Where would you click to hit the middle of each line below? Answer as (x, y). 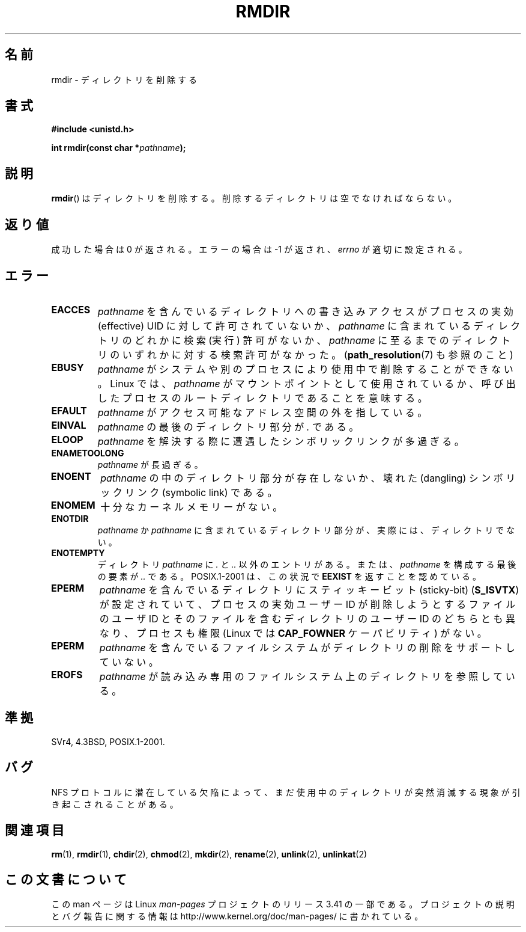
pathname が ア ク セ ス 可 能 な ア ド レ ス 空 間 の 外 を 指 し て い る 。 (262, 412)
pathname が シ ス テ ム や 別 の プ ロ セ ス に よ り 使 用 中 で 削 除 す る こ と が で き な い (305, 369)
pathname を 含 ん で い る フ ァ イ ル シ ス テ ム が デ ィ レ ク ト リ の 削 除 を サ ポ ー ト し (307, 647)
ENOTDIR (70, 518)
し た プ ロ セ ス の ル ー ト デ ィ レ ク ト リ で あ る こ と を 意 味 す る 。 (262, 398)
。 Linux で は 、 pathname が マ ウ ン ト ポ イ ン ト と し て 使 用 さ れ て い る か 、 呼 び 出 (307, 383)
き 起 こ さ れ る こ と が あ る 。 (115, 804)
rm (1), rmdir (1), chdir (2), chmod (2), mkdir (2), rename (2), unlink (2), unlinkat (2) (209, 854)
